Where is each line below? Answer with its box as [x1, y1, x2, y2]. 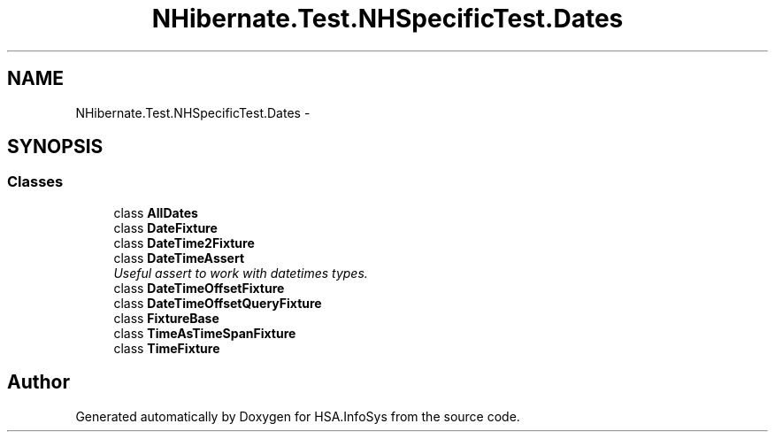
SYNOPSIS [7, 135, 104, 158]
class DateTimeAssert [113, 250, 245, 266]
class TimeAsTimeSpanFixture [113, 325, 296, 341]
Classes [7, 173, 64, 191]
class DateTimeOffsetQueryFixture [113, 295, 322, 311]
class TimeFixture [113, 340, 220, 356]
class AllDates [113, 204, 198, 220]
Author [7, 371, 70, 394]
